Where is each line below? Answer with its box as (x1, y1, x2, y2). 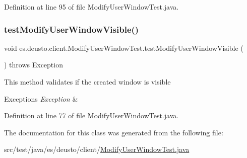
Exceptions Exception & (4, 93, 78, 104)
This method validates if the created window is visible (4, 76, 171, 87)
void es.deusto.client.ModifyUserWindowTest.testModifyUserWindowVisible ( (4, 42, 243, 53)
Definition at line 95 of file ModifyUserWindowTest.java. (4, 2, 179, 12)
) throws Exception (4, 59, 63, 70)
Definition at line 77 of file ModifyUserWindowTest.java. (4, 110, 179, 121)
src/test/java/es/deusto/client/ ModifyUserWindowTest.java (4, 144, 190, 154)
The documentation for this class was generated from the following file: (4, 127, 223, 137)
